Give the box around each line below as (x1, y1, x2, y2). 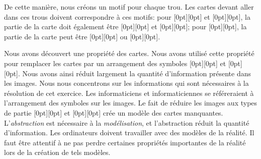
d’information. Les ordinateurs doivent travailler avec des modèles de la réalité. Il (4, 127, 254, 138)
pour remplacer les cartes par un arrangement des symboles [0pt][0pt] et (4, 58, 226, 68)
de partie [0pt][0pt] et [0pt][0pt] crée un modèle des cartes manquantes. (4, 107, 223, 118)
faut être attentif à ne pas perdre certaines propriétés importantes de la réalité (4, 137, 246, 147)
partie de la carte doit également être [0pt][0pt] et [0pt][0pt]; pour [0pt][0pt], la (4, 21, 247, 32)
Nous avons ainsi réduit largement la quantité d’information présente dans (22, 68, 251, 78)
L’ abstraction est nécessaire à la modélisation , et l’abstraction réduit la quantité (4, 117, 249, 128)
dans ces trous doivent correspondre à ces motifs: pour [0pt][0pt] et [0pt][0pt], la (4, 11, 250, 22)
